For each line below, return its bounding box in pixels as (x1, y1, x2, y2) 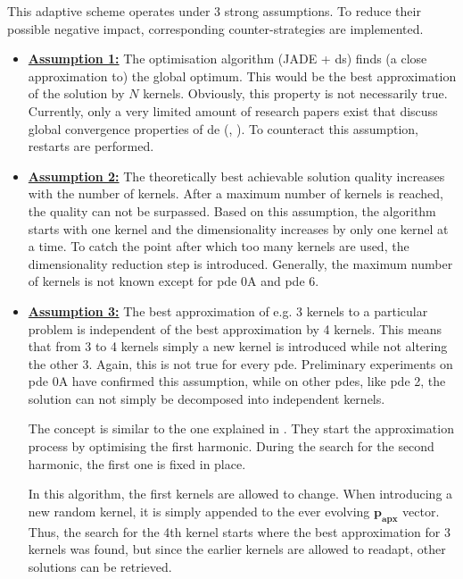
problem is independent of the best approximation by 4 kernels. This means (28, 319, 442, 338)
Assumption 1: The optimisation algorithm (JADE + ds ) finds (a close (28, 49, 427, 68)
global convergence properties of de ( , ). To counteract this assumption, (28, 119, 418, 138)
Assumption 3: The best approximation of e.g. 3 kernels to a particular (28, 301, 428, 320)
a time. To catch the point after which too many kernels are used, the (28, 237, 409, 256)
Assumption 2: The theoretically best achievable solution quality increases (28, 166, 445, 185)
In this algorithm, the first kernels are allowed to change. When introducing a (28, 484, 453, 503)
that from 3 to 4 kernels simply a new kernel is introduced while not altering (28, 337, 448, 356)
